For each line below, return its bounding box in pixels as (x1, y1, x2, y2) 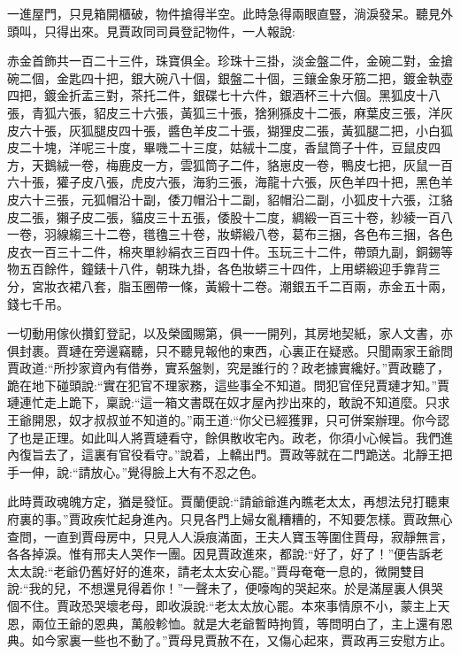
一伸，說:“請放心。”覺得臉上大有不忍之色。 (19, 462, 264, 481)
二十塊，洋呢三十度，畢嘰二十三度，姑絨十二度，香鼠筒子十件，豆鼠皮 (19, 138, 428, 157)
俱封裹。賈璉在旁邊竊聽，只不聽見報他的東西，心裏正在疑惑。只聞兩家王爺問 (7, 341, 453, 359)
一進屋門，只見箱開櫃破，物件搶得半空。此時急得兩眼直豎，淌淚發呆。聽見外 (7, 4, 453, 22)
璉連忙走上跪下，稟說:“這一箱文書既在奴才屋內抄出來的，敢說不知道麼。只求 (7, 393, 450, 412)
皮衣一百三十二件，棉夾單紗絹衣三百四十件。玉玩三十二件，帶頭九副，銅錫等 (7, 242, 453, 260)
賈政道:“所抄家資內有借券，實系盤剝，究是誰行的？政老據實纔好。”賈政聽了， (7, 358, 450, 377)
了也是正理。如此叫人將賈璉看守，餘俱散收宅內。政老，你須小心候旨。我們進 (7, 428, 453, 446)
